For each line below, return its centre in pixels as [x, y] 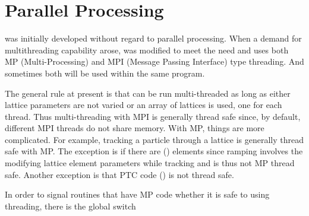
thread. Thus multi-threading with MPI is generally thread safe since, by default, [153, 116]
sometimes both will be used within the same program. [105, 73]
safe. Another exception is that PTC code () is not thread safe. [119, 174]
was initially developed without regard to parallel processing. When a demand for [153, 38]
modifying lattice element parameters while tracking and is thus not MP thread [150, 163]
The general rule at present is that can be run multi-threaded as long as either [148, 93]
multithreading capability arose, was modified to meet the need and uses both [147, 50]
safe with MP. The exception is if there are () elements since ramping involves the [154, 151]
